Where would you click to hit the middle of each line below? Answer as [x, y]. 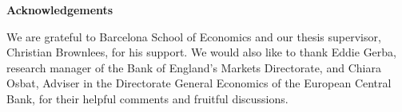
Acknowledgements [60, 10]
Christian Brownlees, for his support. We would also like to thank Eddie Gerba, [201, 52]
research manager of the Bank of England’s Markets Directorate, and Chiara [194, 67]
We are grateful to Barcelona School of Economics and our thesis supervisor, [194, 36]
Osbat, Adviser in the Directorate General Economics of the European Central [199, 83]
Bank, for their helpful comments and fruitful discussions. [147, 98]
